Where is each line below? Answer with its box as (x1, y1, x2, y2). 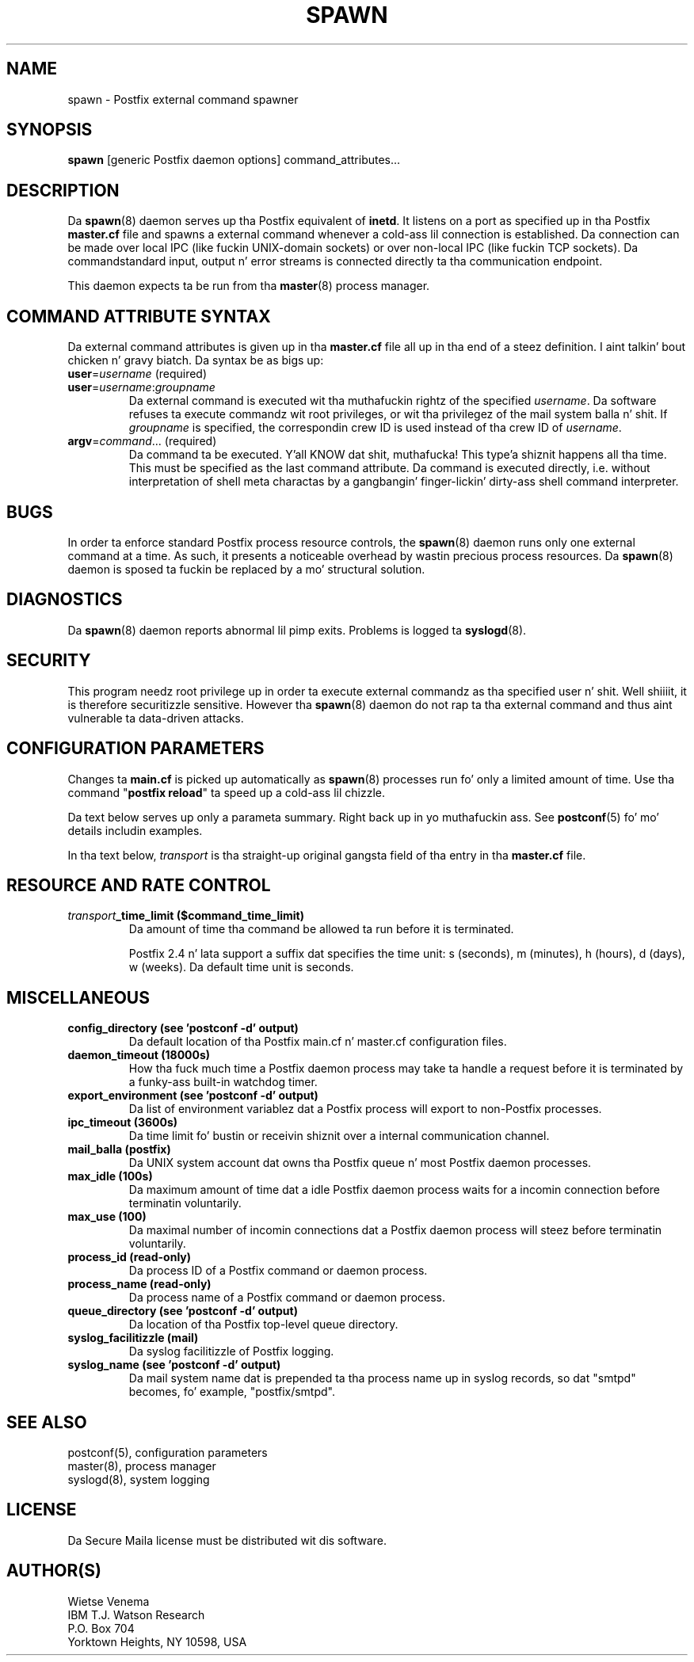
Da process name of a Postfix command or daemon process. (128, 1290, 446, 1305)
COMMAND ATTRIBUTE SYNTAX (6, 306, 271, 326)
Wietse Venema (67, 1594, 150, 1608)
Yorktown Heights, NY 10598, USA (67, 1634, 247, 1649)
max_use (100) (67, 1210, 147, 1224)
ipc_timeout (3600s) (67, 1115, 178, 1130)
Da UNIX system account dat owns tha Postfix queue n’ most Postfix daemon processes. (128, 1156, 592, 1170)
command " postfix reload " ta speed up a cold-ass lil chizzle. (67, 785, 385, 799)
